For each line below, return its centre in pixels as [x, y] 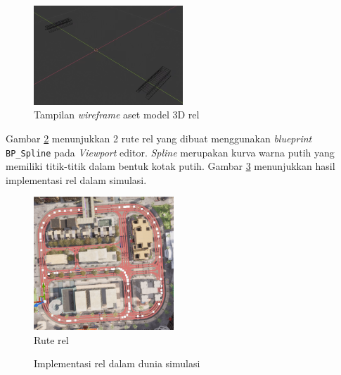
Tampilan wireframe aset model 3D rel [117, 115]
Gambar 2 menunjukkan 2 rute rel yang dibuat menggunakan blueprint [159, 138]
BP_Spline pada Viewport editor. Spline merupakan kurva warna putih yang [170, 152]
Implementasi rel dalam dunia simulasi [117, 363]
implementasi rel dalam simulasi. [76, 179]
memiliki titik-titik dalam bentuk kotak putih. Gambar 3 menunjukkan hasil [170, 166]
